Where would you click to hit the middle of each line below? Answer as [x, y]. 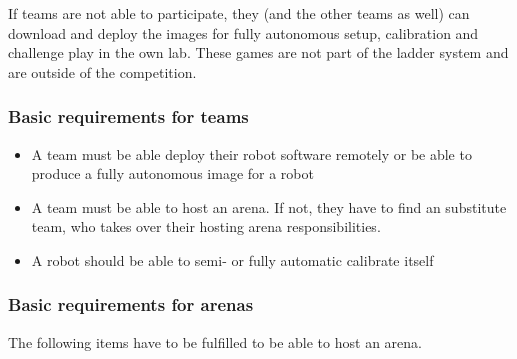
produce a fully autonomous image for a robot [172, 173]
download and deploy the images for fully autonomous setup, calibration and [243, 32]
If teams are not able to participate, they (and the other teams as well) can [239, 13]
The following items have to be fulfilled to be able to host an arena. [215, 341]
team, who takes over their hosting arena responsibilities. [206, 226]
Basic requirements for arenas [131, 304]
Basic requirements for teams [128, 116]
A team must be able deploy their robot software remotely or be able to [251, 153]
